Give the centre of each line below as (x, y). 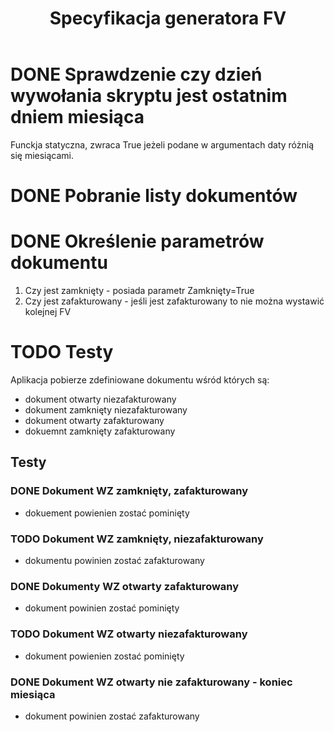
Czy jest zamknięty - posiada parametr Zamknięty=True (139, 291)
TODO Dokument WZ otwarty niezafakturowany (129, 634)
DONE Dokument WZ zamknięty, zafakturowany (129, 491)
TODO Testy (62, 352)
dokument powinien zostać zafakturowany (112, 716)
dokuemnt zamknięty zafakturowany (100, 431)
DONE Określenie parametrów (137, 241)
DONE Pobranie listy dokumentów (154, 196)
